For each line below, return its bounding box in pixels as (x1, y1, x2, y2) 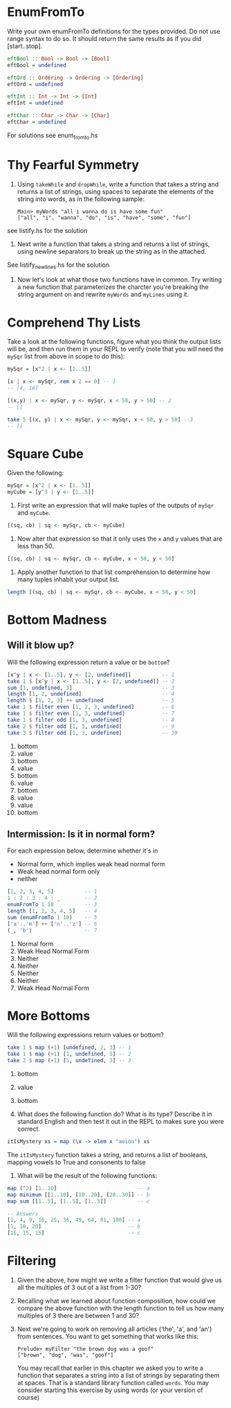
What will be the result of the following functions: (17, 1171, 158, 1179)
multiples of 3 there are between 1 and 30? (17, 1312, 140, 1320)
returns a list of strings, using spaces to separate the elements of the (17, 187, 214, 195)
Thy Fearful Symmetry (7, 157, 140, 173)
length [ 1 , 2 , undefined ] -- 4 (7, 690, 175, 697)
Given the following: (7, 469, 64, 477)
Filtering (7, 1253, 57, 1269)
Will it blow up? (7, 639, 75, 652)
